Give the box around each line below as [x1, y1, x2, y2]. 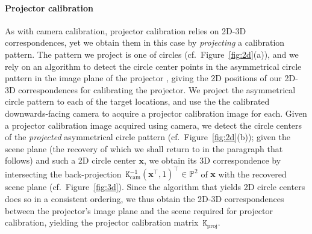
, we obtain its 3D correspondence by [143, 154, 281, 167]
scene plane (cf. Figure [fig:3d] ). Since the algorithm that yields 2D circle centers [5, 180, 305, 193]
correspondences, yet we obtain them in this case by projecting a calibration [5, 36, 285, 49]
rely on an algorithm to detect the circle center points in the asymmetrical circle [5, 60, 302, 72]
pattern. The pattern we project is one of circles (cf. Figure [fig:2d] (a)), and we [5, 48, 299, 60]
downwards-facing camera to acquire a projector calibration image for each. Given [5, 106, 307, 119]
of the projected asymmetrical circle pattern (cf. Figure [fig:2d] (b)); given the [5, 131, 290, 143]
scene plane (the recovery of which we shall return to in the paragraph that [5, 142, 283, 155]
